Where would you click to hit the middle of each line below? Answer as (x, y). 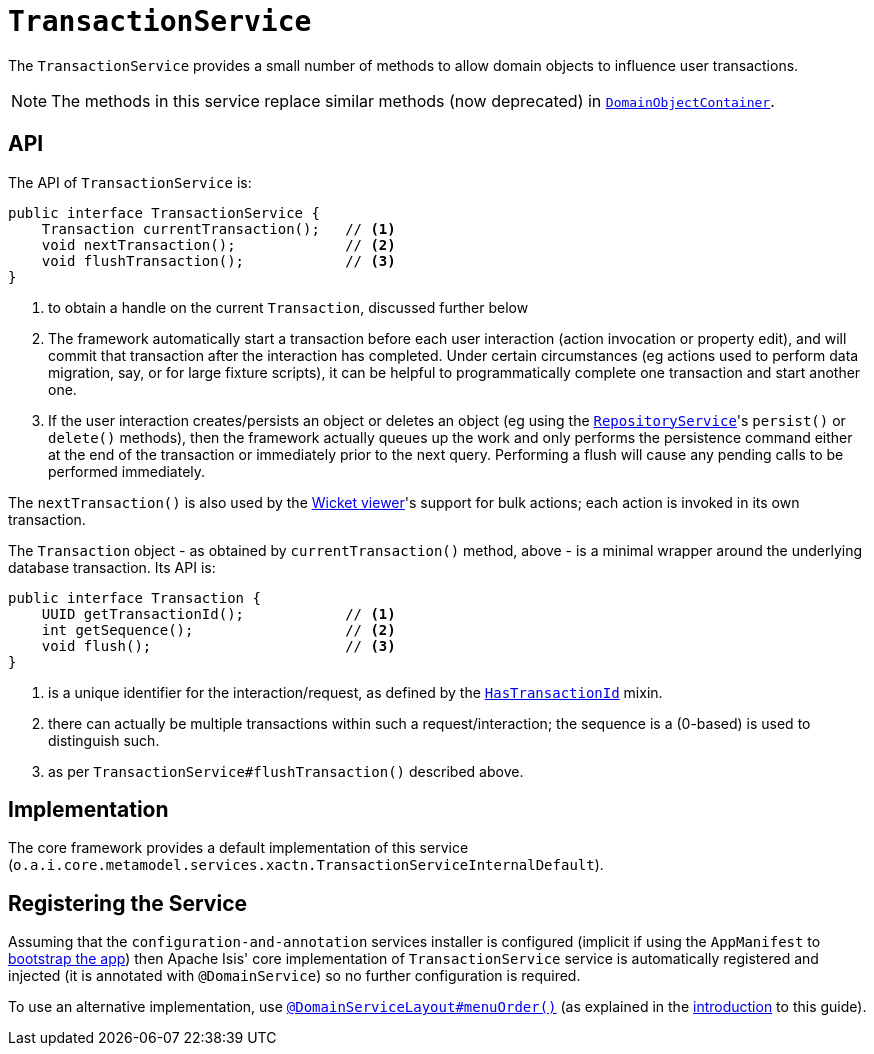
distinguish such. (104, 740)
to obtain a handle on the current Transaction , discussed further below (288, 307)
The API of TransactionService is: (130, 182)
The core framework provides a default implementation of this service (238, 848)
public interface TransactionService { (164, 212)
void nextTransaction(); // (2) (218, 244)
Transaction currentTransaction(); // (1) (218, 228)
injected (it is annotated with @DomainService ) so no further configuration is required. (294, 976)
